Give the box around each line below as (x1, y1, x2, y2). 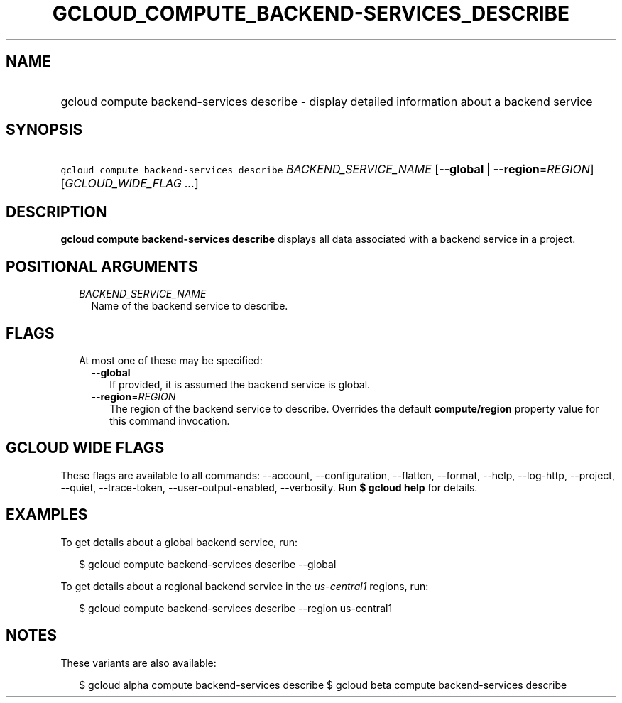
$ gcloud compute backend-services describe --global (79, 557, 337, 570)
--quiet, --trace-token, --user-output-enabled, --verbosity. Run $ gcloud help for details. (60, 481, 478, 494)
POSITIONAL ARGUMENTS (6, 257, 198, 276)
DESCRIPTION (6, 202, 107, 221)
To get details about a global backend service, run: (60, 535, 298, 548)
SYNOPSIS (6, 121, 83, 139)
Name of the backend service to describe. (91, 300, 288, 312)
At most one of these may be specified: (79, 354, 263, 366)
